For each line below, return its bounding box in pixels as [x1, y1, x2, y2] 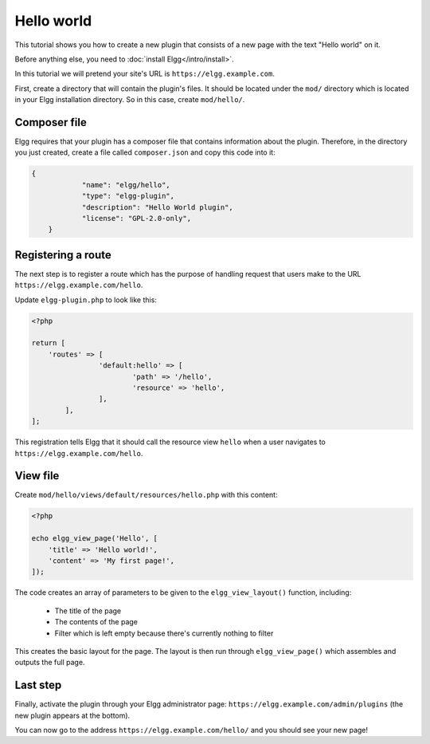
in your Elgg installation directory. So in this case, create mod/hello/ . [14, 95, 245, 104]
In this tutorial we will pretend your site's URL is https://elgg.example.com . [14, 69, 275, 79]
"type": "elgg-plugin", [81, 191, 175, 201]
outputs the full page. [14, 658, 85, 667]
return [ [31, 339, 66, 348]
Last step [14, 679, 62, 692]
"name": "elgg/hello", [81, 180, 170, 189]
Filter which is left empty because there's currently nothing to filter [54, 628, 274, 638]
